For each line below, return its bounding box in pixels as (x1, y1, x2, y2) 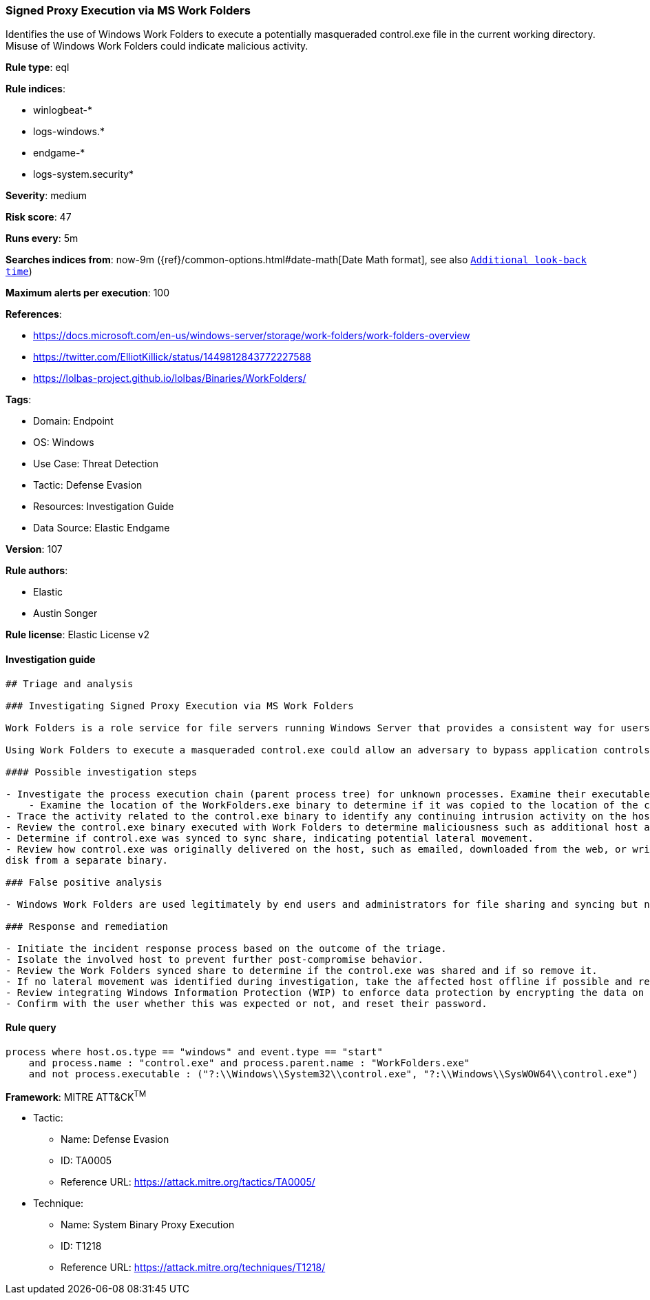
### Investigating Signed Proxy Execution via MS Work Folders (6, 700, 354, 711)
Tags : (6, 394, 32, 406)
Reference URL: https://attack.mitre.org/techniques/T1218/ (61, 1261, 326, 1274)
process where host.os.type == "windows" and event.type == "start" (6, 1046, 383, 1057)
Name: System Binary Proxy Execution (61, 1219, 235, 1231)
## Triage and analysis (6, 678, 134, 689)
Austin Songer (33, 607, 98, 620)
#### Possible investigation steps (6, 766, 198, 778)
